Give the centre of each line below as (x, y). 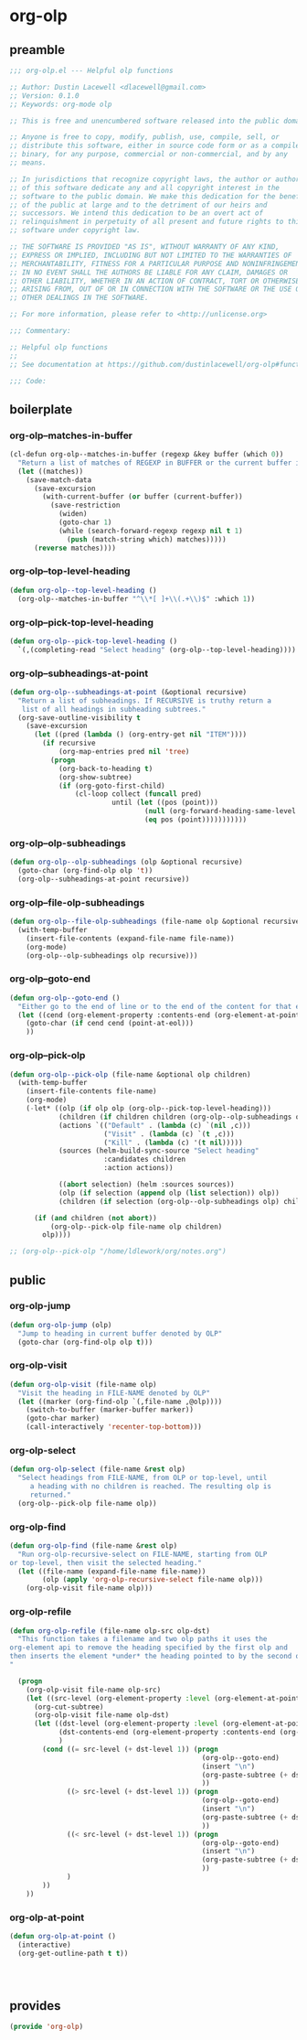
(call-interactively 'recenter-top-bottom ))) (114, 1427)
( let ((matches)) (51, 471)
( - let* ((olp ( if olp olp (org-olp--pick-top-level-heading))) (149, 1109)
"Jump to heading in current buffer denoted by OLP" (120, 1333)
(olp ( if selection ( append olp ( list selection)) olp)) (169, 1193)
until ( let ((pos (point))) (165, 803)
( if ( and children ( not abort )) (95, 1218)
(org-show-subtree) (95, 777)
